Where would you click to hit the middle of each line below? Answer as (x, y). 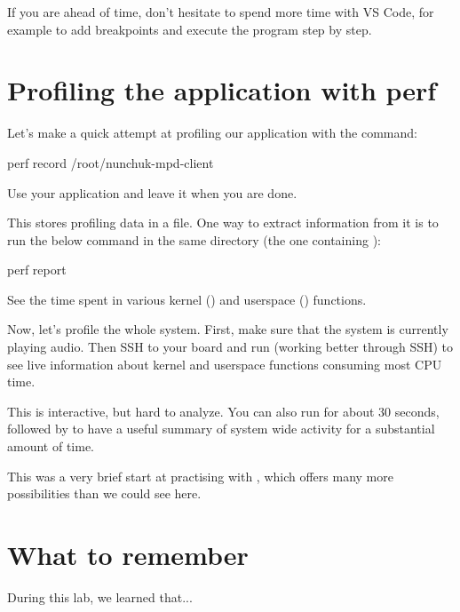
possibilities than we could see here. (104, 493)
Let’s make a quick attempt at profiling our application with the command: (212, 133)
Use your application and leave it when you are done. (152, 192)
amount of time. (51, 446)
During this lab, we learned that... (100, 596)
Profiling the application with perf (222, 90)
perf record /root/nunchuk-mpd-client (111, 162)
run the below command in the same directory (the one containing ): (194, 239)
